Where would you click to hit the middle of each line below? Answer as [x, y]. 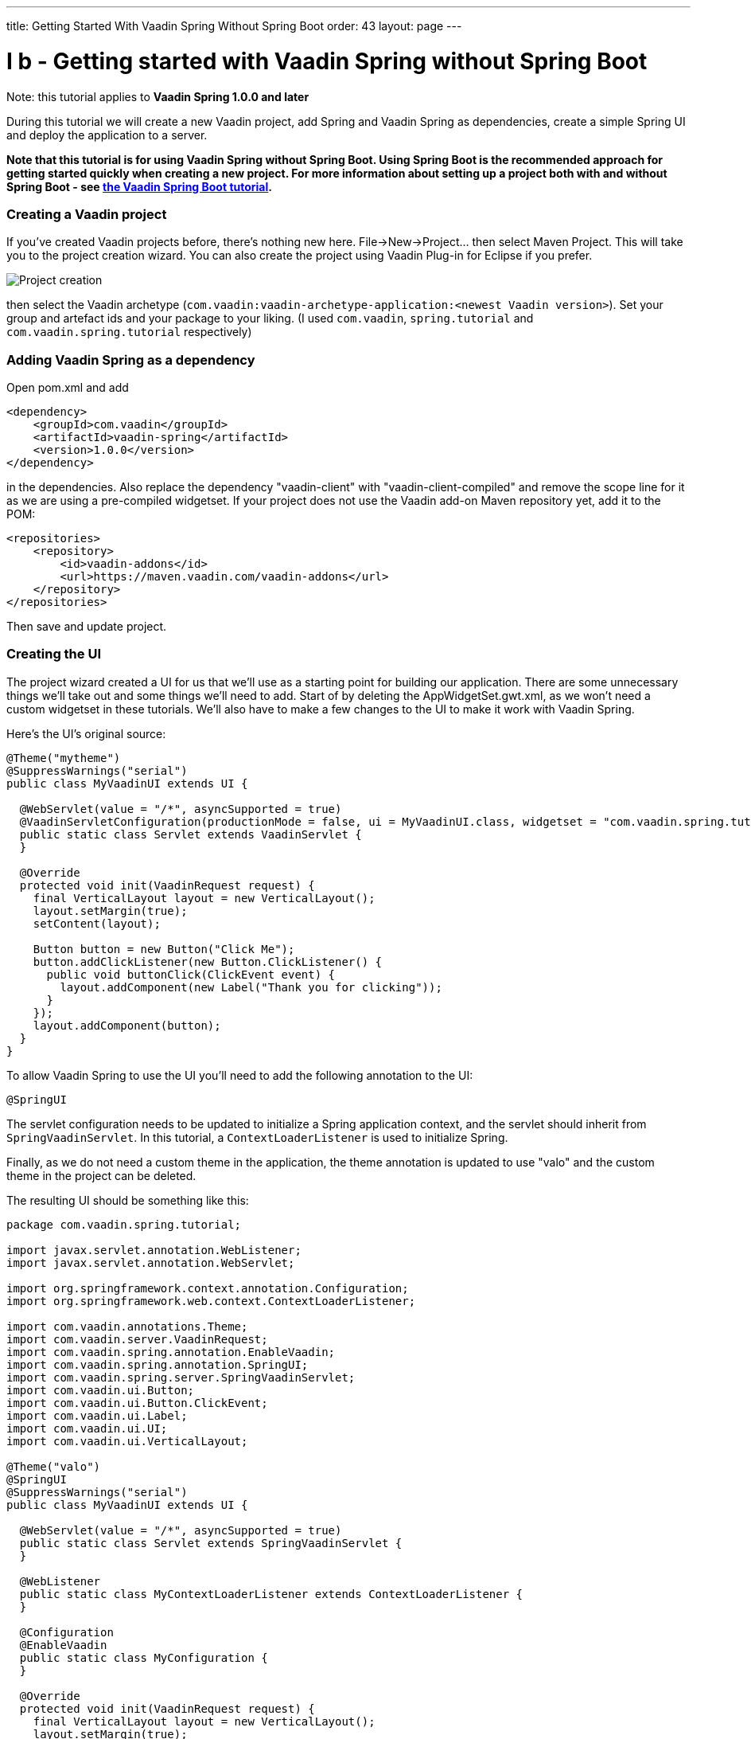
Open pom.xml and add [68, 387]
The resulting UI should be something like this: [128, 1200]
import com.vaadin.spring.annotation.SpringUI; [158, 1364]
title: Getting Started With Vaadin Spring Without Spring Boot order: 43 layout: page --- [234, 26]
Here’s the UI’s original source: [86, 733]
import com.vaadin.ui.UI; [87, 1428]
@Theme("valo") [54, 1466]
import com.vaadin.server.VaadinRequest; [137, 1339]
